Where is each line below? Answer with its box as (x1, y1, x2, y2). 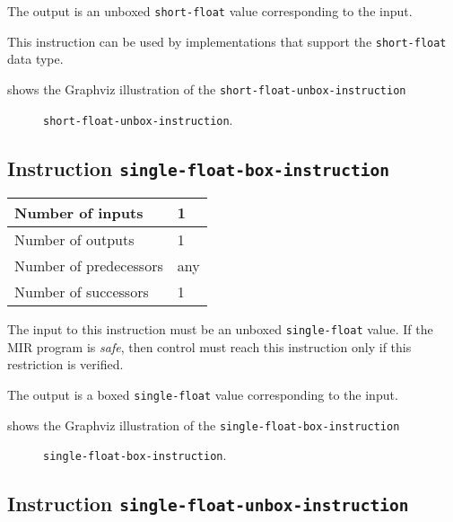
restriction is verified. (7, 355, 124, 374)
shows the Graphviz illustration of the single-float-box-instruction (7, 415, 400, 434)
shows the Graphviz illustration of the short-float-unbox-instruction (7, 79, 406, 98)
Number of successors (14, 281, 149, 302)
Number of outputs (14, 229, 135, 250)
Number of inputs (14, 202, 144, 223)
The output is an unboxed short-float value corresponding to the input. (7, 2, 413, 20)
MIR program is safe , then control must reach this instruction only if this (7, 337, 412, 356)
